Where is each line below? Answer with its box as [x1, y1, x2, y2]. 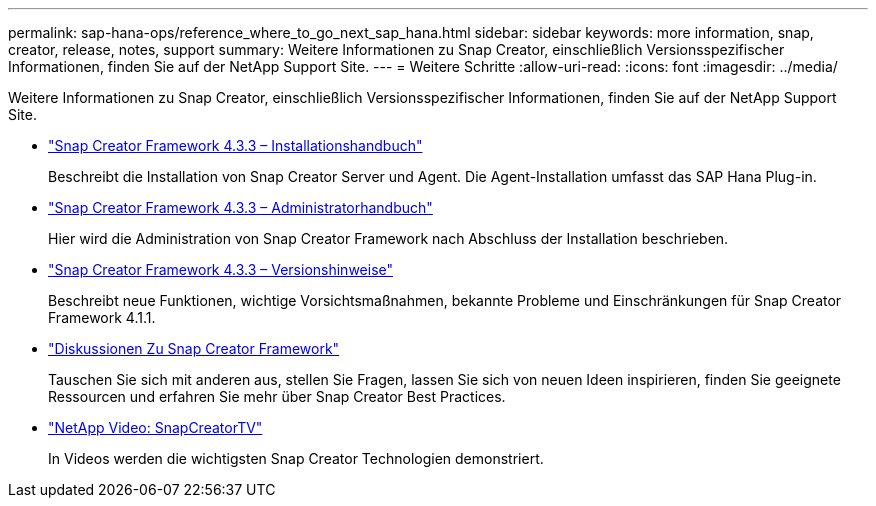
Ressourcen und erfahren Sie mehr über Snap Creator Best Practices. [48, 388, 506, 405]
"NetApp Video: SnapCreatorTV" [48, 419, 263, 436]
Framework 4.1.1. [48, 309, 156, 326]
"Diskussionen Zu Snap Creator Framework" [48, 340, 340, 357]
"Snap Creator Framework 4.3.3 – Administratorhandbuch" [48, 199, 433, 216]
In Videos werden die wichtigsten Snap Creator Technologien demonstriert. [48, 450, 544, 467]
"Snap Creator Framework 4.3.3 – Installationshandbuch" [48, 137, 423, 154]
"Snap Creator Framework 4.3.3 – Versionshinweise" [48, 261, 394, 278]
